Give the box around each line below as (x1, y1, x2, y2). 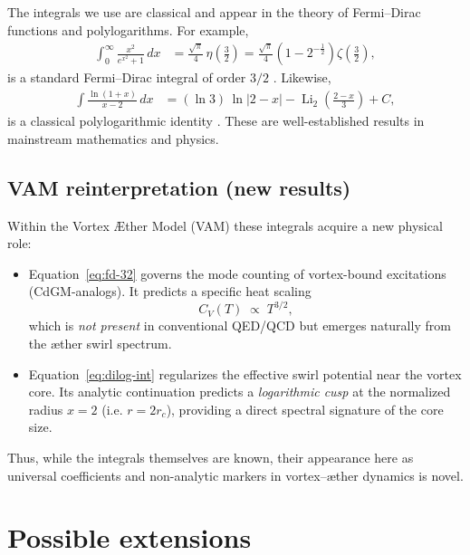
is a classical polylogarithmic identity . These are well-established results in (7, 111, 425, 130)
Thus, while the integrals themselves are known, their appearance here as (7, 447, 414, 466)
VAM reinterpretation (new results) (7, 173, 351, 201)
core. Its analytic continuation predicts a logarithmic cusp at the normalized (28, 382, 451, 401)
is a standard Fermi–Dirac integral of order (7, 68, 246, 87)
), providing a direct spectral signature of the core (166, 399, 444, 418)
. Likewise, (273, 68, 331, 87)
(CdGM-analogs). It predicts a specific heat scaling (28, 282, 312, 301)
